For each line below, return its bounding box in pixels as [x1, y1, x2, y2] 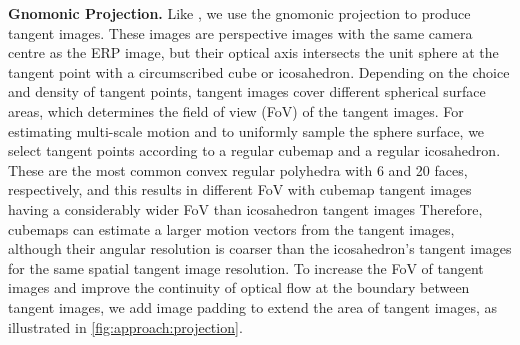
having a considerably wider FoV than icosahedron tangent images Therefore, [8, 198, 483, 219]
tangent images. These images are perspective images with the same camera [8, 22, 473, 43]
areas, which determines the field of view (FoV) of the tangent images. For [8, 100, 464, 121]
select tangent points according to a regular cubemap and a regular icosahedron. [8, 140, 501, 161]
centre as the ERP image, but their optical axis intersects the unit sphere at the [8, 42, 499, 63]
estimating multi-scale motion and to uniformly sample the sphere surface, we [8, 120, 485, 141]
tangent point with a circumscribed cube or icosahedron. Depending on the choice [8, 61, 510, 82]
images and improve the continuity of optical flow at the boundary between [8, 277, 470, 298]
